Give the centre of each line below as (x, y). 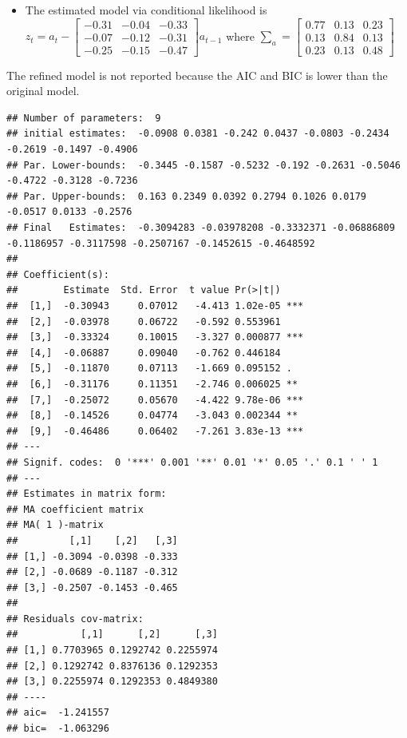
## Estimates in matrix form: (87, 494)
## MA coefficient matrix (75, 509)
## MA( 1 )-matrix (55, 525)
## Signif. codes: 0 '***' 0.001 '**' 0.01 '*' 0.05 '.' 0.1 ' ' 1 (192, 462)
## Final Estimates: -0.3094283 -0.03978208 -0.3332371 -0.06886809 (201, 228)
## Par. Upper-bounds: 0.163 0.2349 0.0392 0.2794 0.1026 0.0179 (187, 196)
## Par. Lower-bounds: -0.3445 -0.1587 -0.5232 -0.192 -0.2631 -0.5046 (203, 165)
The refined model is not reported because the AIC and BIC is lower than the (197, 75)
